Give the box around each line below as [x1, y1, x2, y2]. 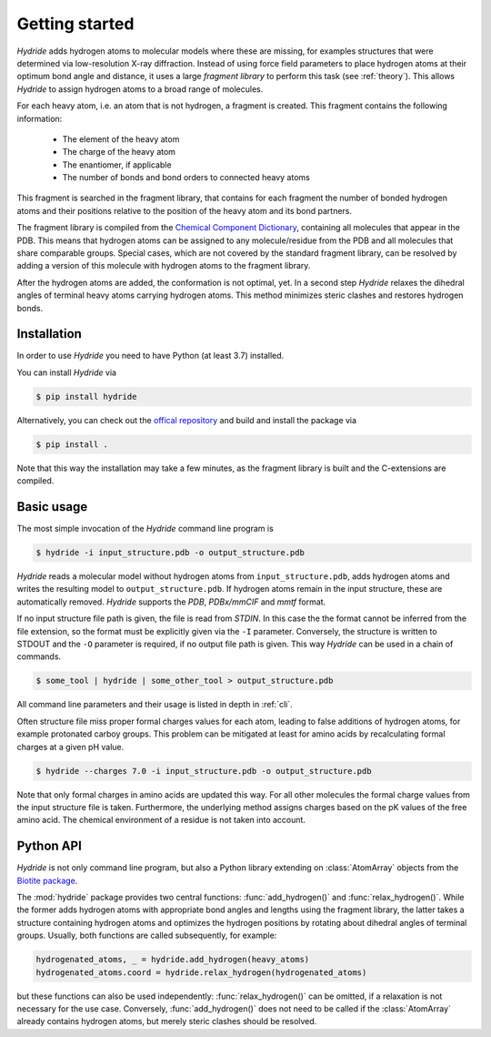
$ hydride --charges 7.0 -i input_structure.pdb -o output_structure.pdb [35, 766, 372, 776]
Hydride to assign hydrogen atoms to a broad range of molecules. [16, 83, 264, 95]
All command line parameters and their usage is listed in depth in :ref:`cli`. [16, 699, 293, 710]
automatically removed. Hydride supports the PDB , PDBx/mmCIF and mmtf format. [16, 596, 326, 607]
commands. [16, 651, 62, 662]
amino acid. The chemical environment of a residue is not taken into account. [16, 815, 306, 826]
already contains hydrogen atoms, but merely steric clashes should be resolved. [16, 1016, 317, 1027]
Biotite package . [16, 875, 78, 886]
